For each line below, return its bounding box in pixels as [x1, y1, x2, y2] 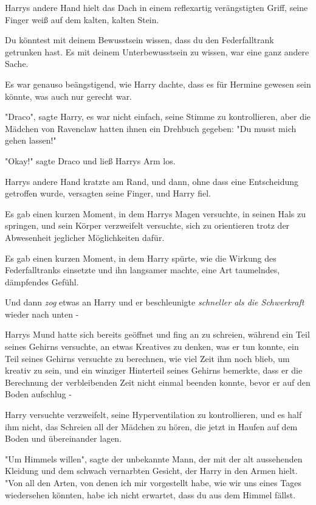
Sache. [5, 57, 29, 70]
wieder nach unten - [5, 307, 79, 320]
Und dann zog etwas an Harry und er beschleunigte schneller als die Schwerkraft [5, 296, 304, 308]
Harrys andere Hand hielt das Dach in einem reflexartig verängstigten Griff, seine [5, 1, 308, 13]
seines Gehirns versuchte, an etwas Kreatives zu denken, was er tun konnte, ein [5, 340, 299, 353]
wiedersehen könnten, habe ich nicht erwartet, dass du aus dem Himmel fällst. [5, 488, 296, 501]
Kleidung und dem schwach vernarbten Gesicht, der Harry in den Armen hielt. [5, 464, 298, 477]
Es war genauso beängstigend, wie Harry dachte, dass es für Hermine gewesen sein [5, 77, 311, 90]
